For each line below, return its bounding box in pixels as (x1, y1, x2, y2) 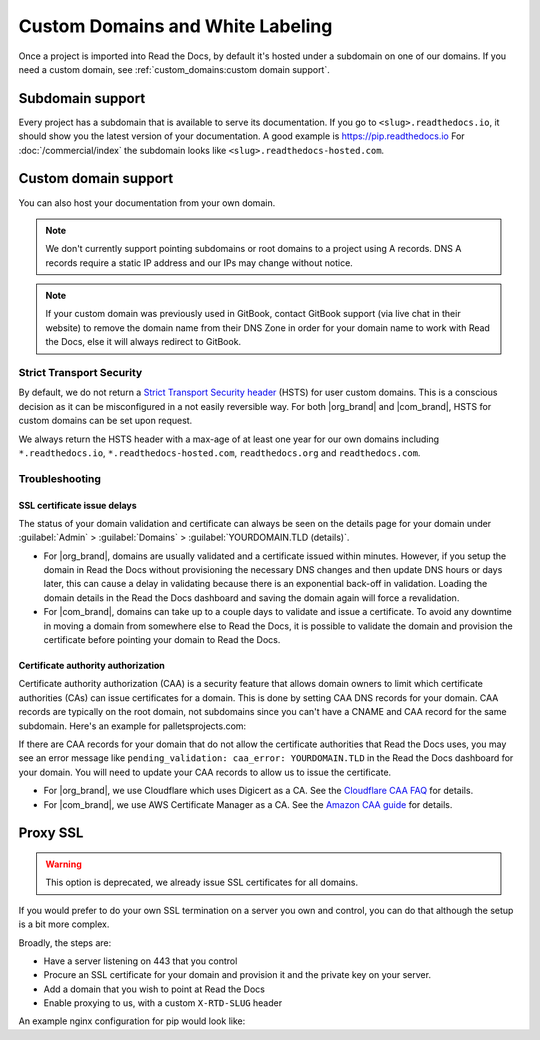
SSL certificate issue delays (18, 499, 137, 511)
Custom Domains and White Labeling (18, 15, 333, 37)
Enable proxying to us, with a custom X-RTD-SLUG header (43, 997, 283, 1009)
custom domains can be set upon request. (18, 415, 193, 427)
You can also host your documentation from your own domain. (18, 196, 276, 209)
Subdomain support (18, 90, 146, 107)
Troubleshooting (18, 471, 102, 485)
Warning (45, 858, 82, 870)
